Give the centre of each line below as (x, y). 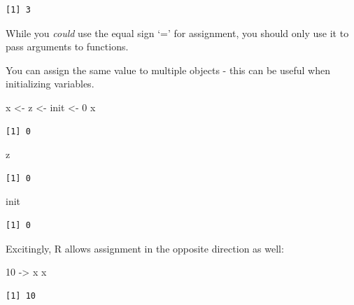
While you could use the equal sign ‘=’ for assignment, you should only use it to (177, 33)
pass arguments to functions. (67, 47)
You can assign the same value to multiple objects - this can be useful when (168, 70)
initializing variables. (50, 84)
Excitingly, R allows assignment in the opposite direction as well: (145, 248)
